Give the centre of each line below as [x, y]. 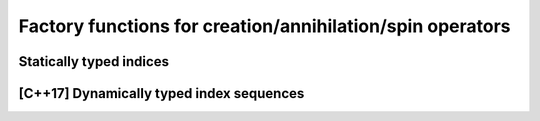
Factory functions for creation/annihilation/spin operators [264, 26]
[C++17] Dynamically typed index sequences [161, 93]
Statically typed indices [94, 61]
